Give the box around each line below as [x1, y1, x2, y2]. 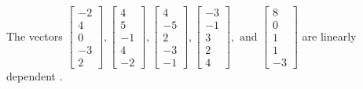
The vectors [6, 27, 63, 44]
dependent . [6, 68, 63, 84]
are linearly [302, 27, 357, 44]
